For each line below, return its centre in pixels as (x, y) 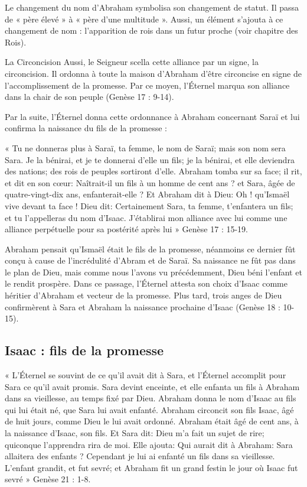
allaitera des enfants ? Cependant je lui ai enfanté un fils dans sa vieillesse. (140, 456)
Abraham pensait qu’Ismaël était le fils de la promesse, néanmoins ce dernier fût (150, 249)
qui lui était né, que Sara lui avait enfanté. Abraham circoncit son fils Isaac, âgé (149, 409)
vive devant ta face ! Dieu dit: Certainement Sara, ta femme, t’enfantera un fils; (149, 205)
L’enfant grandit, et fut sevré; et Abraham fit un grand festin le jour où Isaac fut (151, 467)
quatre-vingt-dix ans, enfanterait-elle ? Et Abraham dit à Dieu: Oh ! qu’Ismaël (147, 194)
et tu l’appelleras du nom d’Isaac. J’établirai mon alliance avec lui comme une (146, 217)
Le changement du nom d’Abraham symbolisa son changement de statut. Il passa (152, 7)
